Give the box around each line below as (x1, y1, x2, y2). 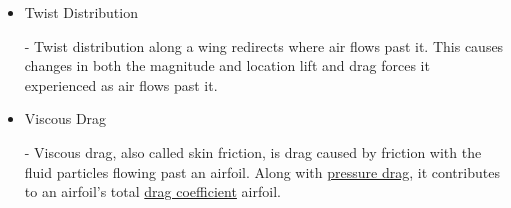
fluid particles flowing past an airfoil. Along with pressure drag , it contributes (24, 161, 500, 182)
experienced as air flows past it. (24, 74, 218, 95)
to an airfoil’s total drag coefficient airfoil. (24, 181, 281, 202)
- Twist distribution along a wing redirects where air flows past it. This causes (24, 35, 504, 56)
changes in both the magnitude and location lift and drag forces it (24, 55, 430, 76)
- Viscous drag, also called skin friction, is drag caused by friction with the (24, 141, 482, 162)
